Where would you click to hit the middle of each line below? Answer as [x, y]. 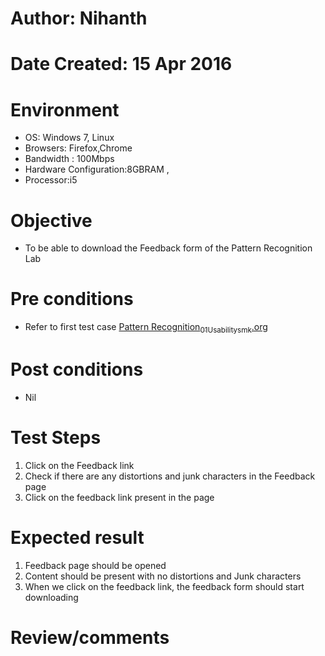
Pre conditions [72, 299]
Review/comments [90, 637]
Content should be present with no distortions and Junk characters [163, 576]
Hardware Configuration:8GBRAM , [97, 169]
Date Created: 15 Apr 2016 [121, 64]
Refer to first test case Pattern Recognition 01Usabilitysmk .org [146, 328]
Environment [65, 109]
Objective [51, 220]
